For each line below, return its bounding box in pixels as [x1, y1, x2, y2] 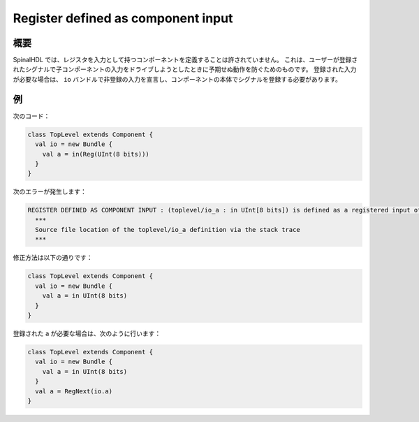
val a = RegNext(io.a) [35, 387, 113, 395]
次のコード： [13, 112, 50, 120]
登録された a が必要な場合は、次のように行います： [13, 329, 161, 337]
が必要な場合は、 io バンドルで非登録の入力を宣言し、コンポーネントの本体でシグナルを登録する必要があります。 [13, 75, 342, 83]
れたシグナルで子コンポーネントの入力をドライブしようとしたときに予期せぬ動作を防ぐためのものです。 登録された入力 [13, 65, 357, 73]
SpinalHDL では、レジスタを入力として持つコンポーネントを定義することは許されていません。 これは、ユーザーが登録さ [13, 56, 358, 64]
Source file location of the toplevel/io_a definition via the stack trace [35, 226, 300, 234]
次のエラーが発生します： [13, 187, 87, 196]
